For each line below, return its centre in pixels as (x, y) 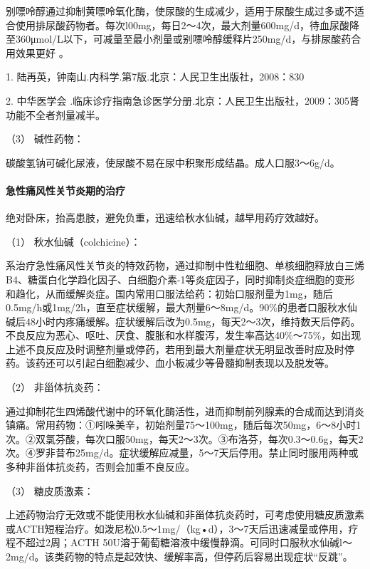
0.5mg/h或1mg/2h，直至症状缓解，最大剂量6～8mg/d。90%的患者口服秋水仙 (181, 307)
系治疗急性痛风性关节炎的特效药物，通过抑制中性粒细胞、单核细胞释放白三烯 (185, 265)
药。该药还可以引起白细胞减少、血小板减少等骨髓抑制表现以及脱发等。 (170, 363)
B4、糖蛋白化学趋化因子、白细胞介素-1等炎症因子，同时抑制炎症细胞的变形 (180, 279)
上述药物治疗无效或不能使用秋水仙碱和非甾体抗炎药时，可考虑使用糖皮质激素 (185, 515)
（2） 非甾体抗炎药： (55, 387)
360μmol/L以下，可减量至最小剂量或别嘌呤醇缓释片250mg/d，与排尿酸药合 (188, 39)
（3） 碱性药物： (45, 139)
